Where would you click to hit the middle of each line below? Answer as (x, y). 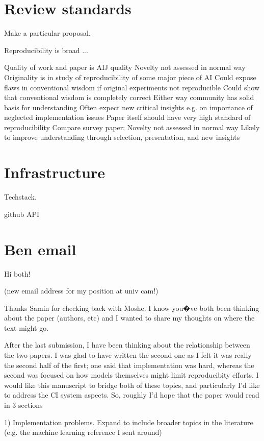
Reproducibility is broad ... (46, 50)
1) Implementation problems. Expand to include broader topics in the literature (129, 422)
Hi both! (17, 273)
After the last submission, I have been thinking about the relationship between (127, 345)
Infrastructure (55, 172)
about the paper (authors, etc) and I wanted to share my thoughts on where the (129, 318)
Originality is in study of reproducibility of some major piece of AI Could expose (130, 77)
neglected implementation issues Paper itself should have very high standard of (127, 117)
